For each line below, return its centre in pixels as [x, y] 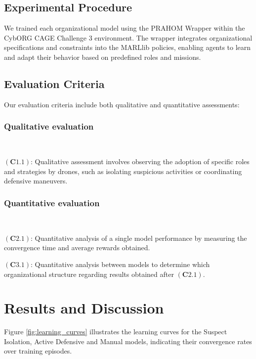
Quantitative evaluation [52, 202]
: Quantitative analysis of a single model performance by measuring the [139, 238]
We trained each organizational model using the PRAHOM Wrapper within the [125, 28]
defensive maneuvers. [36, 181]
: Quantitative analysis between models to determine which [120, 264]
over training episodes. [38, 351]
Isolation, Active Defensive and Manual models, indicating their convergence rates [128, 341]
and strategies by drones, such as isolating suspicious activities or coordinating [123, 171]
